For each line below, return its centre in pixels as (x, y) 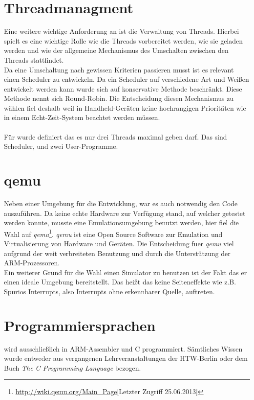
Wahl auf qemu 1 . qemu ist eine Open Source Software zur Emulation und (113, 233)
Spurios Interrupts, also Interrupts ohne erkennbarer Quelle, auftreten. (109, 291)
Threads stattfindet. (34, 59)
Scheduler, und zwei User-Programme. (61, 146)
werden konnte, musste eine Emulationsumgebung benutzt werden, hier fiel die (121, 223)
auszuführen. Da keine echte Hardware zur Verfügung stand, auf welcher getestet (125, 213)
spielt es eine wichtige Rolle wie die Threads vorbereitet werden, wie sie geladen (124, 40)
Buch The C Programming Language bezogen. (73, 367)
